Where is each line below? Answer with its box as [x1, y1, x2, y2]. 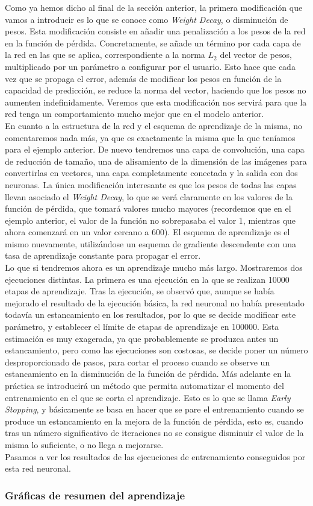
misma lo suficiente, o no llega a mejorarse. [5, 438, 164, 451]
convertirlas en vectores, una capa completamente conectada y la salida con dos [5, 166, 298, 179]
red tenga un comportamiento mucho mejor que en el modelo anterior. [5, 107, 264, 120]
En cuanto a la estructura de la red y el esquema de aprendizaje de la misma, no [5, 119, 303, 131]
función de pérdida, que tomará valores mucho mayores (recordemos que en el [5, 202, 291, 215]
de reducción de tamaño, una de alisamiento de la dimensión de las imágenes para [5, 154, 307, 167]
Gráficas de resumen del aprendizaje [5, 487, 185, 502]
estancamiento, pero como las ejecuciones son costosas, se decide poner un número [5, 344, 308, 356]
